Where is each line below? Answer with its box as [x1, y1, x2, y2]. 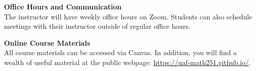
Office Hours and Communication [4, 1, 122, 11]
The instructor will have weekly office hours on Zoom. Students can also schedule [4, 11, 253, 21]
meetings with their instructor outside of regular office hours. [4, 21, 191, 31]
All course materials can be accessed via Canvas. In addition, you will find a [4, 47, 237, 58]
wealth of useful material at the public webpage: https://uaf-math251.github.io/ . [4, 57, 251, 67]
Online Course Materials [4, 37, 90, 48]
